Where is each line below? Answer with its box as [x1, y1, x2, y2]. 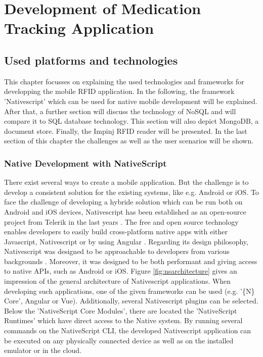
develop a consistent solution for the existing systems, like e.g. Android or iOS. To [4, 186, 259, 197]
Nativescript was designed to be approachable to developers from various [4, 246, 230, 257]
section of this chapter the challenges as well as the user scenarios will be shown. [4, 135, 254, 146]
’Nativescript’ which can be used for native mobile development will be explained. [4, 95, 257, 106]
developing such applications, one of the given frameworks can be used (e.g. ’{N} [4, 285, 255, 296]
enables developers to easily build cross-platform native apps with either [4, 226, 228, 237]
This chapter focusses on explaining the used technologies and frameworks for [4, 76, 244, 86]
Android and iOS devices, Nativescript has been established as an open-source [4, 206, 246, 217]
